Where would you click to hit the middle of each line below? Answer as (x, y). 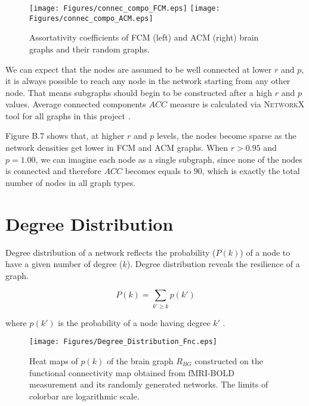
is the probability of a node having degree (134, 322)
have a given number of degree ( (64, 264)
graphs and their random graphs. (89, 49)
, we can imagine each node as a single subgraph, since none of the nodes (169, 159)
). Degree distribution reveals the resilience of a (213, 264)
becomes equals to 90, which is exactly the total (212, 171)
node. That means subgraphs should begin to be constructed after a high (139, 92)
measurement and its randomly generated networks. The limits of (149, 384)
